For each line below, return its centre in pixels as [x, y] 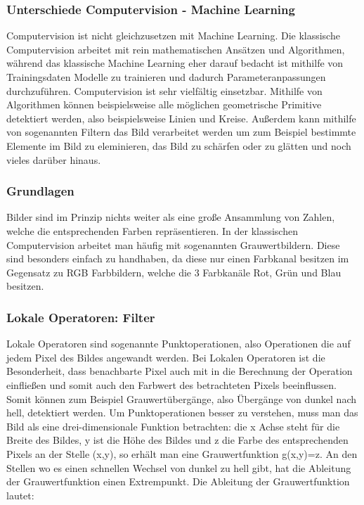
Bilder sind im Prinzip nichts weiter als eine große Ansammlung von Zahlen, [171, 217]
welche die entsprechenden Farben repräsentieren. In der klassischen [152, 230]
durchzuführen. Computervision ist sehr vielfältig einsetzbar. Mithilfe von [164, 90]
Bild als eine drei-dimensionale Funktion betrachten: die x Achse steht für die [173, 426]
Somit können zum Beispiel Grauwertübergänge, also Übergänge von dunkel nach [182, 398]
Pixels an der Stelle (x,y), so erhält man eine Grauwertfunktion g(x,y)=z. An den [182, 453]
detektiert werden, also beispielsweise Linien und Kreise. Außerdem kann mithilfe [181, 118]
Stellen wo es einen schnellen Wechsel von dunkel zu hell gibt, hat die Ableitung [179, 467]
